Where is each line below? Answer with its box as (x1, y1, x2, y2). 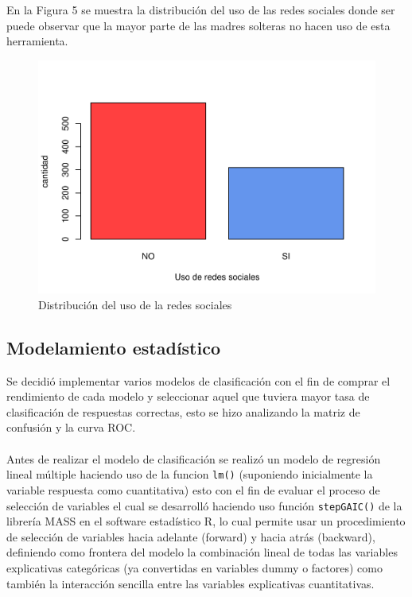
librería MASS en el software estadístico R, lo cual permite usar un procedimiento (6, 513, 406, 529)
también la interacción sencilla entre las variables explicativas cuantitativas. (6, 575, 375, 591)
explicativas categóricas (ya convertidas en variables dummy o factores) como (6, 559, 383, 576)
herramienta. (6, 33, 68, 49)
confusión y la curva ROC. (6, 419, 136, 436)
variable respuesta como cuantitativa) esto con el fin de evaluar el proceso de (6, 481, 380, 498)
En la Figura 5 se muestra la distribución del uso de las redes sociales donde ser (6, 2, 395, 17)
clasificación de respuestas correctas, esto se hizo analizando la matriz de (6, 403, 360, 420)
